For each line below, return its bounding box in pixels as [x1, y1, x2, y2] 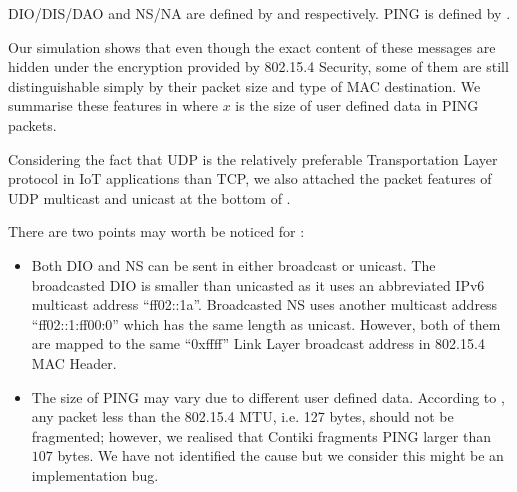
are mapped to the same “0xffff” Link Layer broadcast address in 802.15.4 [31, 333, 485, 354]
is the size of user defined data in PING [235, 95, 479, 116]
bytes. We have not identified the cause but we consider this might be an [57, 445, 504, 466]
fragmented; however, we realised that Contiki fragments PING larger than [31, 425, 491, 446]
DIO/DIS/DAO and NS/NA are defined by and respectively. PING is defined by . [8, 3, 511, 23]
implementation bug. [31, 464, 159, 485]
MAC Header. [31, 352, 117, 373]
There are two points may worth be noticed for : [8, 221, 305, 242]
